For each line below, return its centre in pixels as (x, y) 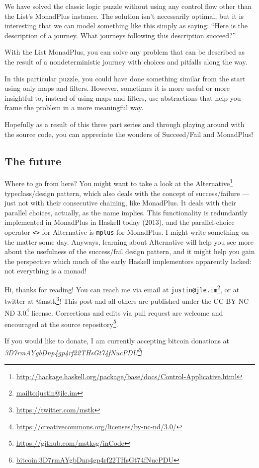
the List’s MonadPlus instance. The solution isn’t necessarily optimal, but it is (124, 16)
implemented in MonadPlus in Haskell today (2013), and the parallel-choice (120, 222)
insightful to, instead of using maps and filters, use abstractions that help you (123, 98)
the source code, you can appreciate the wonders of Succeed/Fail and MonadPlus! (129, 134)
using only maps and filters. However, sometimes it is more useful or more (117, 88)
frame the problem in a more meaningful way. (74, 107)
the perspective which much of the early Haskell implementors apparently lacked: (128, 261)
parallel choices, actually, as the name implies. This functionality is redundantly (126, 212)
